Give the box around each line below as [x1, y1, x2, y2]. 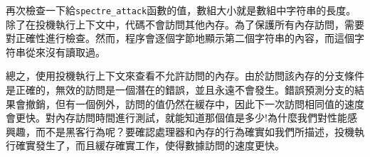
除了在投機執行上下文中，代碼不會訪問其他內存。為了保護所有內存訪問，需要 [6, 16, 364, 31]
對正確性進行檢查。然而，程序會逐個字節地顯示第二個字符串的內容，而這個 [6, 31, 354, 45]
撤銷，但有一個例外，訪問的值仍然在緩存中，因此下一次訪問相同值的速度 [25, 96, 364, 111]
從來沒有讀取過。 [25, 44, 105, 59]
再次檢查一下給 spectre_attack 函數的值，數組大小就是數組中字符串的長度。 [6, 3, 356, 17]
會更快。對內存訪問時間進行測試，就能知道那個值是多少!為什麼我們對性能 [6, 110, 347, 125]
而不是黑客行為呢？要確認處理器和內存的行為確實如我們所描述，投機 [35, 124, 354, 139]
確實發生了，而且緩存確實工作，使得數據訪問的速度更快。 [15, 138, 285, 153]
